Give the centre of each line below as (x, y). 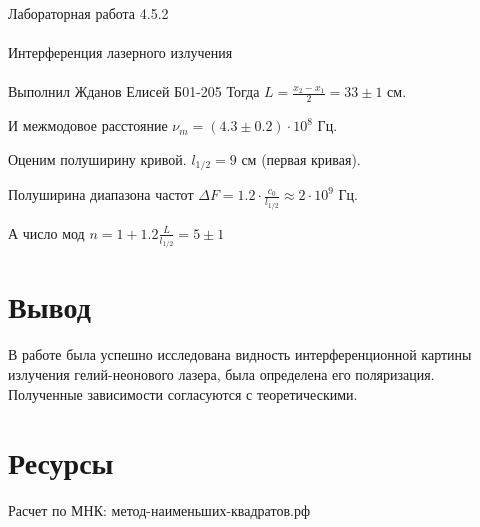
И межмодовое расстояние (88, 125)
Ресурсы (61, 462)
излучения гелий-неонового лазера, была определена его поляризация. (221, 373)
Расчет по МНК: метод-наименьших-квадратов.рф (159, 510)
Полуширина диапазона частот (101, 194)
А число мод (46, 232)
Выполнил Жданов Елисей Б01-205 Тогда (134, 91)
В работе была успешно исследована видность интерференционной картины (240, 354)
